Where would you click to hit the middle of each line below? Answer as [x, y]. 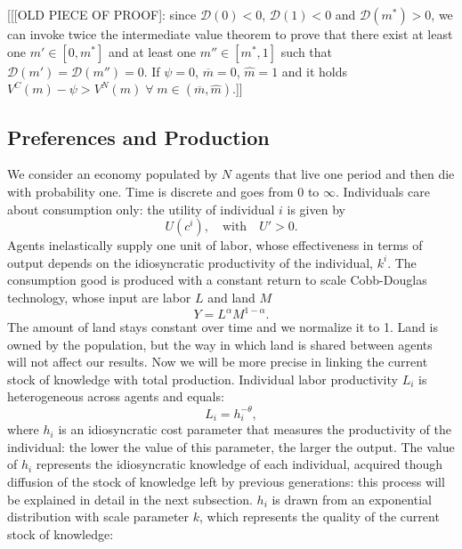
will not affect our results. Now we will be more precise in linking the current [218, 362]
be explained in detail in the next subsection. [130, 499]
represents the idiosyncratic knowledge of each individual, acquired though [239, 464]
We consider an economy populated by [113, 174]
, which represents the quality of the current [320, 517]
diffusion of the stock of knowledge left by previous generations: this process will [226, 482]
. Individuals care [383, 191]
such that [307, 51]
